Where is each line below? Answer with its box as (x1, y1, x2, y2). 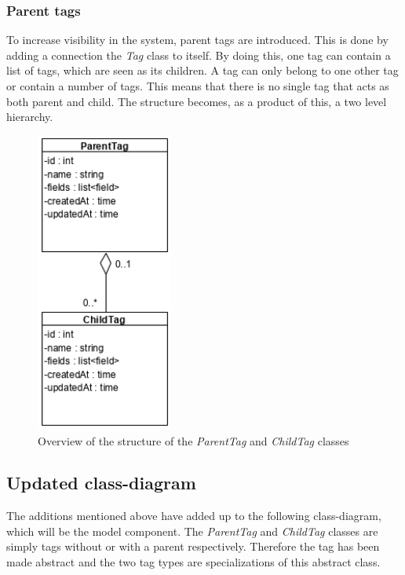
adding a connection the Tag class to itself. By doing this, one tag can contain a (6, 46, 391, 63)
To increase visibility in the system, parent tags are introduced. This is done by (6, 31, 389, 48)
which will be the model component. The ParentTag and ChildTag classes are (6, 522, 378, 539)
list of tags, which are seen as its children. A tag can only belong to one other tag (6, 62, 399, 79)
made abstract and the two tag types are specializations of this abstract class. (6, 554, 381, 570)
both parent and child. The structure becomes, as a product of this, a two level (6, 93, 387, 109)
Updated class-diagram (6, 471, 196, 495)
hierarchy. (6, 108, 53, 125)
